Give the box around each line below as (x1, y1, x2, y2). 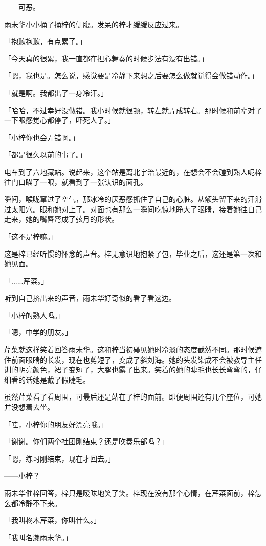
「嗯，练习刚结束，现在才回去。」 (4, 453, 115, 464)
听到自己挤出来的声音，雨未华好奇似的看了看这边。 (4, 292, 176, 303)
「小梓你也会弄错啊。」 (4, 132, 79, 142)
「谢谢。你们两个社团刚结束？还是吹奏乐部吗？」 (4, 436, 169, 447)
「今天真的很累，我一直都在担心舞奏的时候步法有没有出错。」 (4, 53, 208, 64)
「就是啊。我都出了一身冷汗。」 (4, 87, 108, 98)
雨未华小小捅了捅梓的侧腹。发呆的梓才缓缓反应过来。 (4, 18, 183, 29)
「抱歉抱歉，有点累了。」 (4, 36, 86, 47)
